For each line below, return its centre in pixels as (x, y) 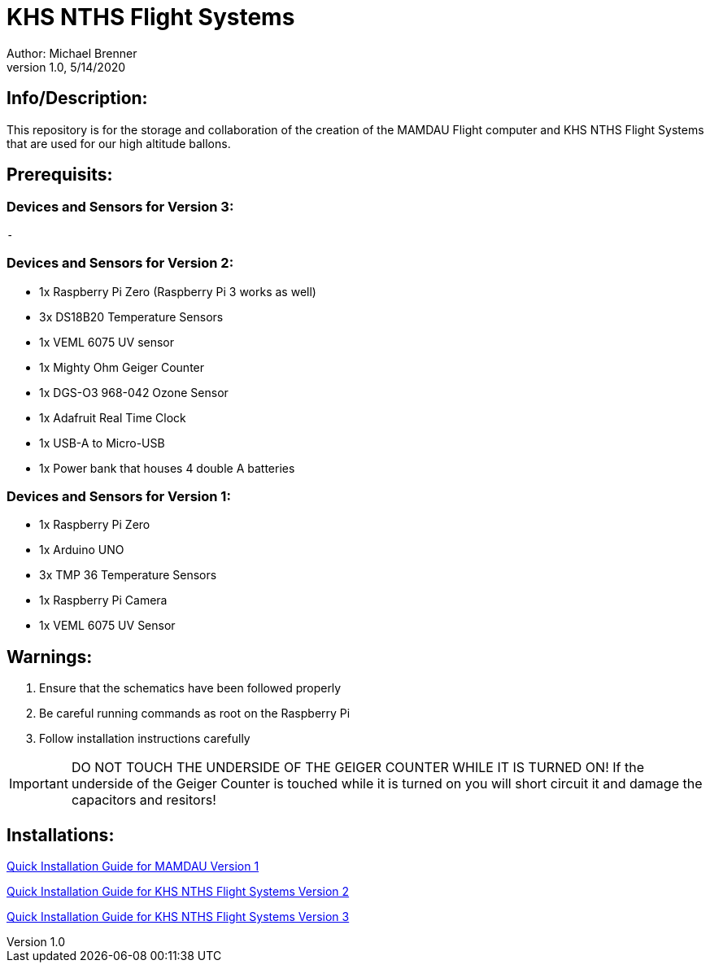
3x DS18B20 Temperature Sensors (131, 316)
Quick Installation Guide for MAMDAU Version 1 (133, 866)
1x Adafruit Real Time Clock (113, 417)
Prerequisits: (60, 175)
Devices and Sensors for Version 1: (119, 496)
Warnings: (50, 657)
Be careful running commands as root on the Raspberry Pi (195, 714)
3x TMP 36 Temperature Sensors (128, 575)
